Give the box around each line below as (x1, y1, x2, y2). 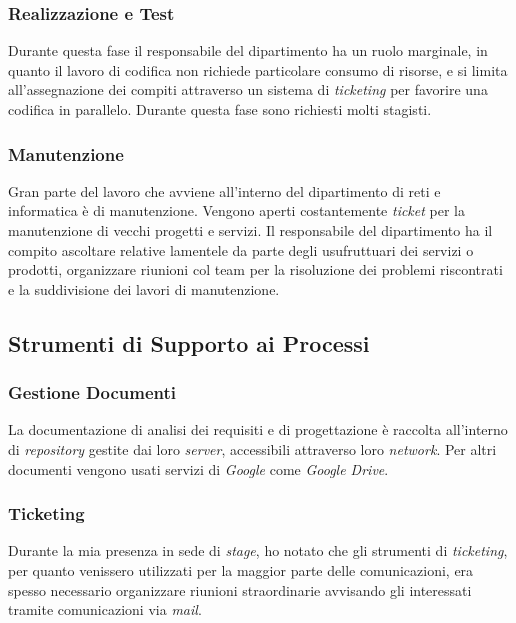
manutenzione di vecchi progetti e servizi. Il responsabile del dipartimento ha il (8, 220, 493, 240)
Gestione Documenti (8, 380, 177, 405)
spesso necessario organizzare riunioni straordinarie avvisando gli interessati (8, 579, 472, 600)
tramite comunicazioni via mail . (8, 599, 202, 620)
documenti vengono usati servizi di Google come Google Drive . (8, 458, 389, 479)
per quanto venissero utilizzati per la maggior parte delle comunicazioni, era (8, 559, 474, 580)
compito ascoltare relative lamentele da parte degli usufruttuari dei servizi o (8, 239, 474, 260)
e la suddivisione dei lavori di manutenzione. (8, 278, 280, 299)
